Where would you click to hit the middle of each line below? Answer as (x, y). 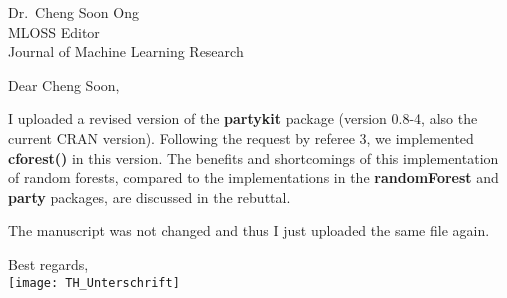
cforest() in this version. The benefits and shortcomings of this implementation (253, 157)
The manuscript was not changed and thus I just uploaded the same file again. (249, 230)
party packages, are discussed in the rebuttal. (149, 196)
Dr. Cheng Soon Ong (73, 12)
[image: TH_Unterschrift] (94, 282)
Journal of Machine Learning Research (126, 51)
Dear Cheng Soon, (64, 84)
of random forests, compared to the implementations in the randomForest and (253, 177)
